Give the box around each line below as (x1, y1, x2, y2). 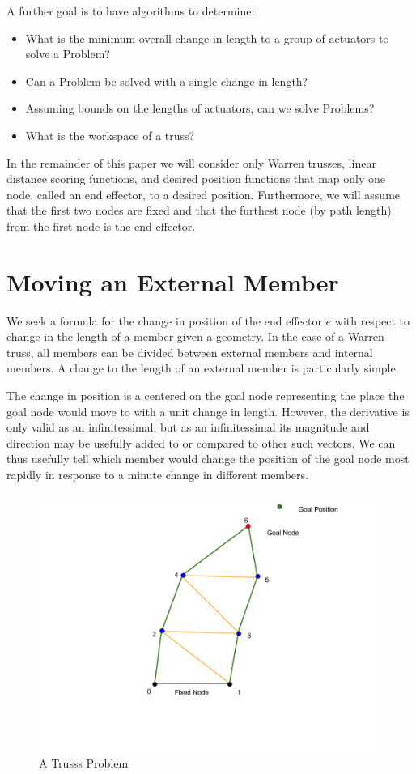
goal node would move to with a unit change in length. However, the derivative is (6, 402, 410, 419)
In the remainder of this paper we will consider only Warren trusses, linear (6, 154, 376, 171)
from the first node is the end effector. (6, 217, 196, 234)
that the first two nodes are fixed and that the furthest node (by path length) (6, 202, 392, 219)
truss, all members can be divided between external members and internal (6, 343, 373, 360)
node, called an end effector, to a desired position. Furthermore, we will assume (6, 185, 401, 202)
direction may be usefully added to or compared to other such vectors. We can (6, 434, 396, 451)
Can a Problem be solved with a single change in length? (25, 72, 308, 89)
